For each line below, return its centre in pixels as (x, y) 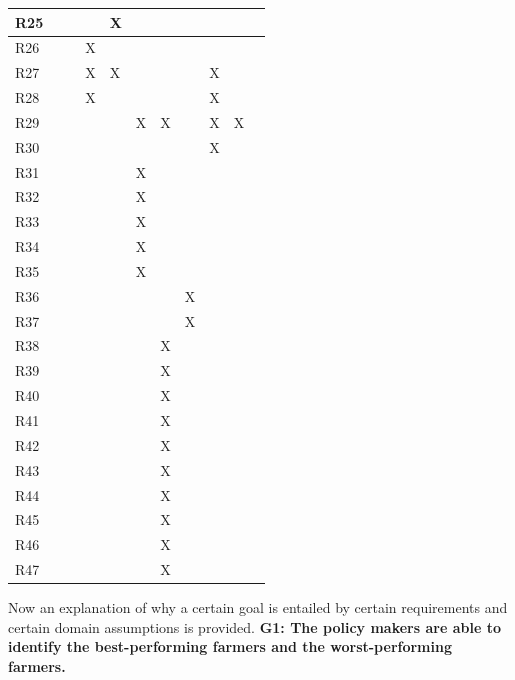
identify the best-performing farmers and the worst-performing (230, 646)
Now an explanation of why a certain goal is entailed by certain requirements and (258, 607)
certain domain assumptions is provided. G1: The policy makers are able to (254, 626)
